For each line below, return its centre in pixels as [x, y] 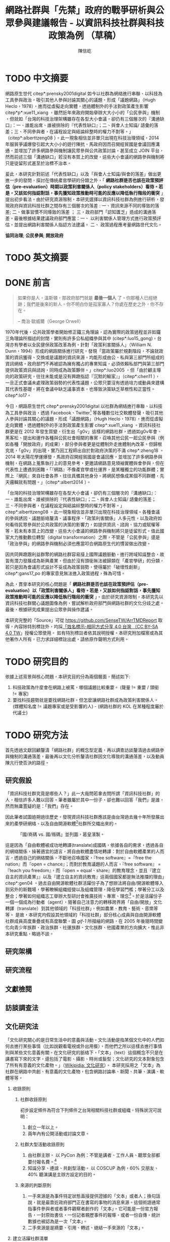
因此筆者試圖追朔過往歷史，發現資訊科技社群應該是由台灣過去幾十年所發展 [82, 817]
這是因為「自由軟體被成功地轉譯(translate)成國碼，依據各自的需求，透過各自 [84, 845]
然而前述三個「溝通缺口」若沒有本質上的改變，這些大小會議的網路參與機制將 [85, 157]
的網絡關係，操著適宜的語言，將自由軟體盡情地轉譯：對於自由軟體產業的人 [82, 851]
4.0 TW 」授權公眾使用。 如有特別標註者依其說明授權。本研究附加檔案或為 [82, 633]
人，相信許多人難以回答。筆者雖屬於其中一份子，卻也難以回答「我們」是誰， [85, 800]
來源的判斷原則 [36, 1185]
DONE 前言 [28, 283]
